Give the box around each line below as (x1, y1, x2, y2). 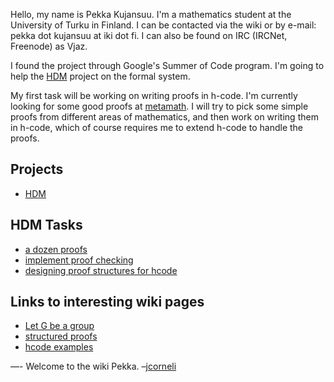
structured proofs (24, 330, 98, 343)
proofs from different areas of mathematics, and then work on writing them (10, 111, 319, 123)
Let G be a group (24, 320, 95, 332)
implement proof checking (24, 254, 134, 266)
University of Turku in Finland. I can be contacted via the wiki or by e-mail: (10, 19, 317, 31)
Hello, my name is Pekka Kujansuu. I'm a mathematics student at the (10, 9, 292, 20)
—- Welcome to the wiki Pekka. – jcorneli (10, 360, 177, 373)
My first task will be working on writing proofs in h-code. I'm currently (10, 90, 298, 101)
